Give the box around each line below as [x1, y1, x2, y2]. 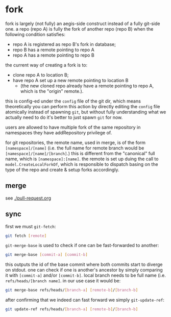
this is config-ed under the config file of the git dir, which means [5, 98, 141, 104]
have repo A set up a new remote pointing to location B [12, 77, 129, 83]
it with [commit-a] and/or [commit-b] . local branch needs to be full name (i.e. [5, 272, 166, 279]
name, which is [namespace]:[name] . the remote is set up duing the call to [5, 156, 159, 162]
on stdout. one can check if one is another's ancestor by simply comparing [5, 267, 163, 273]
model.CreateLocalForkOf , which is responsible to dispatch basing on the [5, 161, 158, 167]
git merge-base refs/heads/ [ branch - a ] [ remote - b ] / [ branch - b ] [5, 287, 138, 293]
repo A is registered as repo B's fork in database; [12, 41, 116, 47]
